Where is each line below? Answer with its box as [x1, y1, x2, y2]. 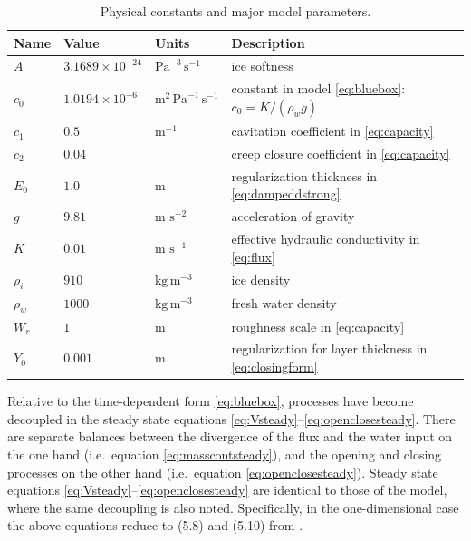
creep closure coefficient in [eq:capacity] [231, 143, 450, 162]
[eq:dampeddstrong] [231, 184, 341, 203]
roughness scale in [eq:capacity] [231, 316, 405, 335]
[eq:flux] [231, 246, 275, 266]
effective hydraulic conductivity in [231, 229, 420, 248]
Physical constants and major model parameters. [100, 2, 371, 20]
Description [231, 33, 305, 52]
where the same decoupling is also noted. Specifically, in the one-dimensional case [7, 498, 459, 517]
